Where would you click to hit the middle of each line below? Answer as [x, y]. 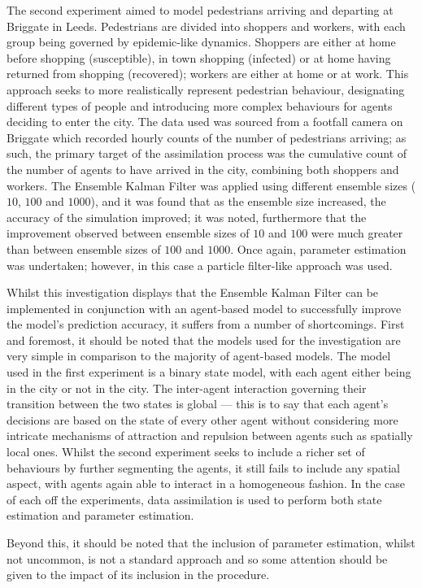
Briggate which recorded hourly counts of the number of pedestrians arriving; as [207, 137]
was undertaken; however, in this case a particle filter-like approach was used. [200, 265]
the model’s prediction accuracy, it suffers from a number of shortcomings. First [206, 324]
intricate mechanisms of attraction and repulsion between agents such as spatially [210, 436]
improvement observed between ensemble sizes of [128, 233]
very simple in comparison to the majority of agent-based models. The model [199, 356]
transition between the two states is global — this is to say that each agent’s [198, 404]
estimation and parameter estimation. [100, 515]
